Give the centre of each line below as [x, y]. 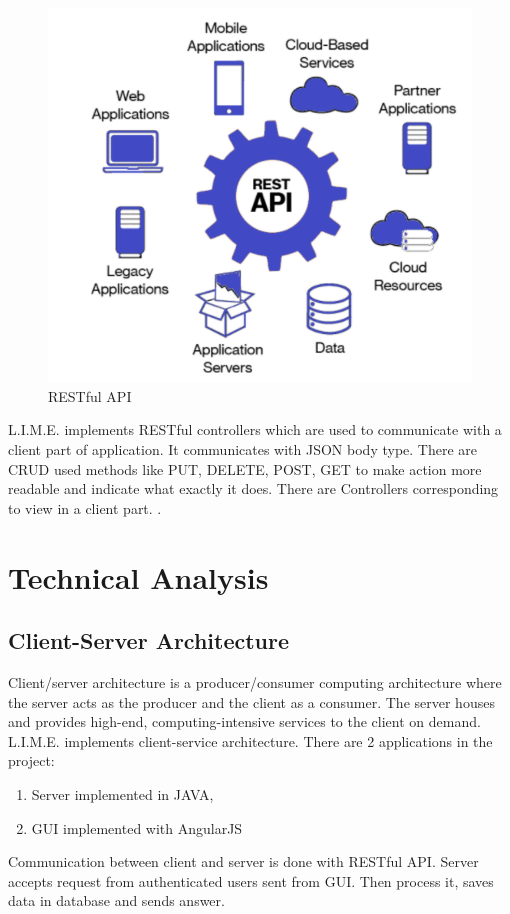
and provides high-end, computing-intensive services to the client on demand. [244, 721]
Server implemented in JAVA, [122, 793]
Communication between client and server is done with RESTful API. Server [243, 861]
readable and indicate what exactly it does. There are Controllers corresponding [253, 488]
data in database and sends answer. [116, 900]
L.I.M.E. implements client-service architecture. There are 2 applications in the [250, 740]
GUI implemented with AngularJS [137, 827]
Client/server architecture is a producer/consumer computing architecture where [255, 681]
